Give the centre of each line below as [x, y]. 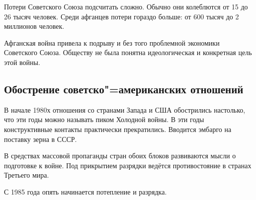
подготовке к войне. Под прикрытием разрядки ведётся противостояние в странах [128, 165]
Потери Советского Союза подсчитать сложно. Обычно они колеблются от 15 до [126, 6]
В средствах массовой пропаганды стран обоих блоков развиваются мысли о [120, 156]
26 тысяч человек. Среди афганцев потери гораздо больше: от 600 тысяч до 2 [122, 16]
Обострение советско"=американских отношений [124, 89]
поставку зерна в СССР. [41, 139]
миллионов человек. [34, 26]
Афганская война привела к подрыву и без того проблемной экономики [112, 42]
